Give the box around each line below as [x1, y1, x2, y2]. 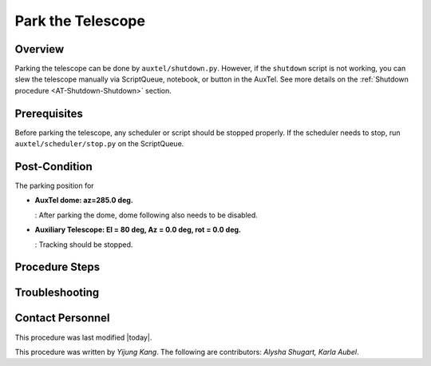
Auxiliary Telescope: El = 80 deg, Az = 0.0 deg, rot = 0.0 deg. [34, 225, 242, 235]
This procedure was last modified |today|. [14, 332, 152, 342]
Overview [14, 42, 65, 56]
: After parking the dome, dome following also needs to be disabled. [34, 210, 259, 220]
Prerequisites [14, 106, 83, 120]
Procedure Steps [14, 261, 100, 274]
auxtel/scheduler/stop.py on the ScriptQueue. [14, 139, 184, 149]
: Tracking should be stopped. [34, 240, 133, 249]
